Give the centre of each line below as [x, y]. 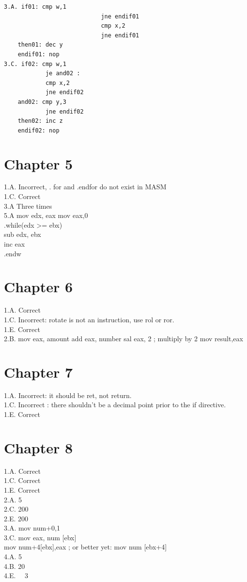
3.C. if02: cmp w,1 [35, 64]
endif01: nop [39, 54]
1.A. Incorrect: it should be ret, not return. [68, 395]
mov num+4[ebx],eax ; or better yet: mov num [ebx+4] [85, 547]
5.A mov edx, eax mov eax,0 [46, 215]
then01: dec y [40, 45]
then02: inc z [40, 121]
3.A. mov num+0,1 [32, 528]
